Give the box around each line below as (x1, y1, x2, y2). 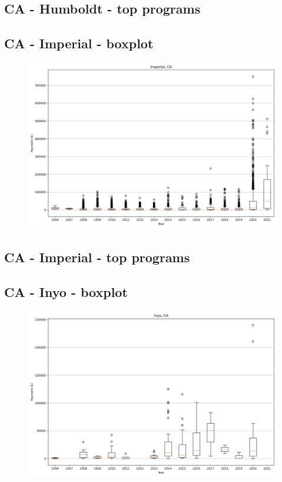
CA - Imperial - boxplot (4, 34, 154, 52)
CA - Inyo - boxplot (4, 283, 128, 301)
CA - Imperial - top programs (4, 248, 190, 266)
